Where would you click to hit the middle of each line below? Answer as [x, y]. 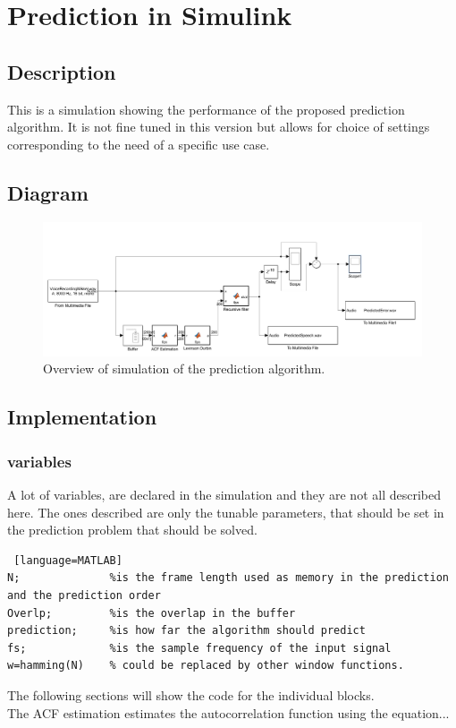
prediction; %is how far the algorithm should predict [186, 631]
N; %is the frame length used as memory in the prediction [228, 578]
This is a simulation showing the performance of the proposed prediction [206, 109]
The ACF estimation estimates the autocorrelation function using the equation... [228, 712]
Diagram [48, 192]
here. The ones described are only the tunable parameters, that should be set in [226, 512]
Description [62, 71]
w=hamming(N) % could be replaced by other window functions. [206, 666]
